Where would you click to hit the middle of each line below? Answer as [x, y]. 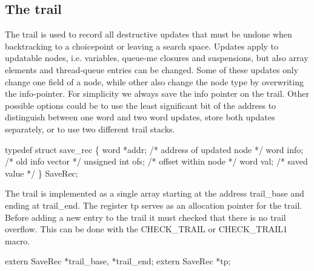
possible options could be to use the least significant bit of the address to [141, 105]
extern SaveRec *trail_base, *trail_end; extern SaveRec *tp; [118, 261]
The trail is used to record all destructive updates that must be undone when [149, 34]
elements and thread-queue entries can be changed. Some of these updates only [152, 69]
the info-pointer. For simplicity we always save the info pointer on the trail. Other [157, 93]
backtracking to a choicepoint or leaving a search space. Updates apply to [142, 46]
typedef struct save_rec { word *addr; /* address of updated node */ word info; [154, 149]
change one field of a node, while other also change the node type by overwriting [154, 81]
